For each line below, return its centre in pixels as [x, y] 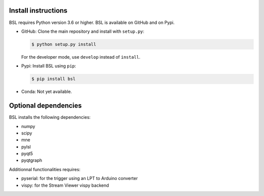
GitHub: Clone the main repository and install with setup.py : [83, 31]
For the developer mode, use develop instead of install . [81, 57]
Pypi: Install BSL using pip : [49, 66]
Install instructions [38, 11]
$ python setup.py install [64, 44]
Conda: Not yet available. [47, 92]
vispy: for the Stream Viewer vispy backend [65, 185]
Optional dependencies [45, 106]
